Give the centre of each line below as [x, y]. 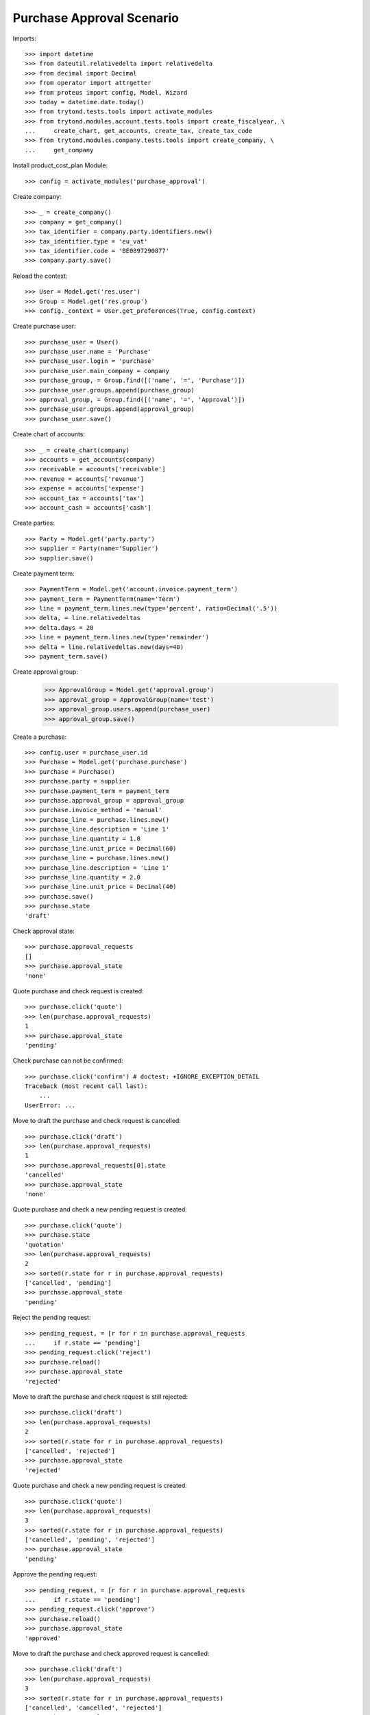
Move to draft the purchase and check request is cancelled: [97, 1121]
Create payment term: [44, 573]
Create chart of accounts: [49, 434]
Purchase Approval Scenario [96, 18]
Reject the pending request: [52, 1318]
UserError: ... [50, 1105]
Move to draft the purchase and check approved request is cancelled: [111, 1653]
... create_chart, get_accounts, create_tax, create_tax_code [139, 131]
